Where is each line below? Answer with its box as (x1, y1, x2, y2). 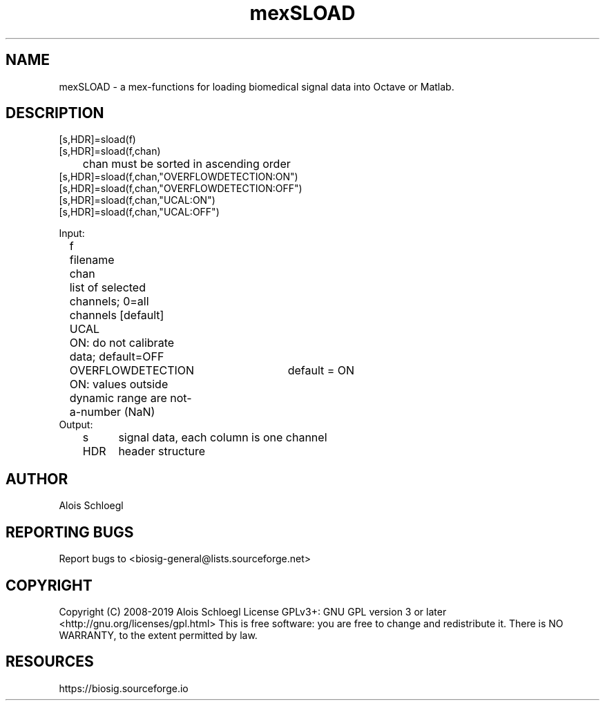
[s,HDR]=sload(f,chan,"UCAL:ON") (59, 194, 215, 207)
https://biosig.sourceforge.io (59, 682, 189, 694)
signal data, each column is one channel (118, 430, 327, 445)
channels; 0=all (69, 294, 149, 309)
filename (69, 253, 115, 267)
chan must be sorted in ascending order (82, 157, 291, 171)
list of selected (69, 280, 146, 295)
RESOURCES (6, 653, 94, 671)
